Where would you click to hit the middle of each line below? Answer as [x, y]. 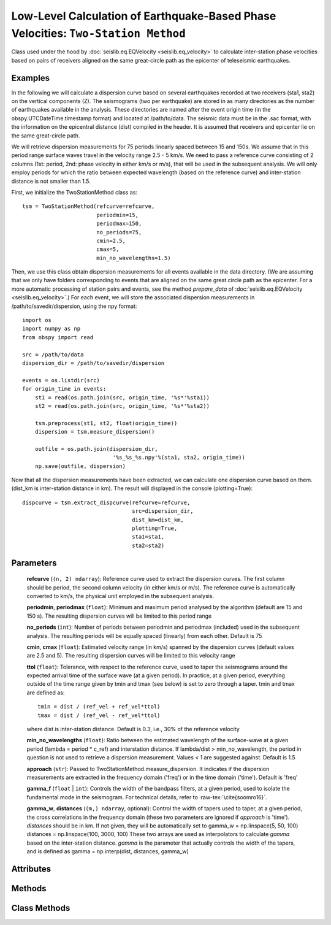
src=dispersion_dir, [163, 511]
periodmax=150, [119, 224]
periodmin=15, [117, 215]
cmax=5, [108, 249]
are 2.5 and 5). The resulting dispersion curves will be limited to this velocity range [131, 656]
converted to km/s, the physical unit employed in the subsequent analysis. [120, 596]
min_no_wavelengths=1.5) [133, 258]
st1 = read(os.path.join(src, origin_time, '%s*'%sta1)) [122, 397]
